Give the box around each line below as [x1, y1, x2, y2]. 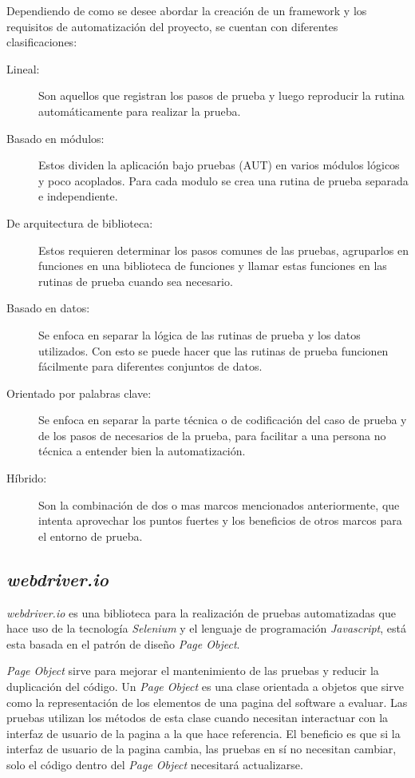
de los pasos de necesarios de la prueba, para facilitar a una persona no [38, 427, 386, 443]
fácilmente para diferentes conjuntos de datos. [38, 358, 263, 375]
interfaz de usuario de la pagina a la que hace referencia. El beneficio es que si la [6, 724, 401, 741]
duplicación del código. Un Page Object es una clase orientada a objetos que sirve [6, 678, 404, 695]
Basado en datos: [6, 300, 90, 316]
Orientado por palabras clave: [6, 384, 152, 401]
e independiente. [38, 188, 118, 204]
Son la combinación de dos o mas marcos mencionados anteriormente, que [38, 496, 400, 513]
